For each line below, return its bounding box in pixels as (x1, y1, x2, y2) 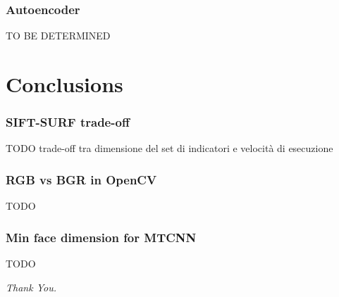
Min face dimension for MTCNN (6, 228, 197, 246)
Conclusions (6, 70, 123, 98)
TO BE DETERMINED (6, 28, 111, 43)
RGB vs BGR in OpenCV (6, 170, 157, 188)
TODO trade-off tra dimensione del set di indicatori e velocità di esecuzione (6, 141, 333, 156)
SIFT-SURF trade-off (6, 113, 130, 131)
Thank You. (6, 279, 56, 294)
